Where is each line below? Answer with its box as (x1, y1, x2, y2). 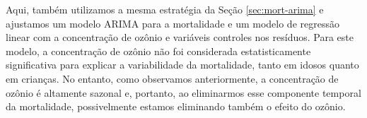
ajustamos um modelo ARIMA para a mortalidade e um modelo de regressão (6, 16, 339, 30)
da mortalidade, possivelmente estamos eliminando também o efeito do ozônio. (6, 99, 346, 114)
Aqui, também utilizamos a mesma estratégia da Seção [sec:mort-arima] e (6, 2, 324, 16)
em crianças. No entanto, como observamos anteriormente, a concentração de (6, 71, 339, 85)
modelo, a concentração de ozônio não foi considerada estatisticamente (6, 43, 311, 58)
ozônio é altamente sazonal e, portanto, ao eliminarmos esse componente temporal (6, 85, 361, 100)
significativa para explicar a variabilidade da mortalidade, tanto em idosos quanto (6, 57, 359, 72)
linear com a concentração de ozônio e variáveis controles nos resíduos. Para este (6, 30, 354, 45)
